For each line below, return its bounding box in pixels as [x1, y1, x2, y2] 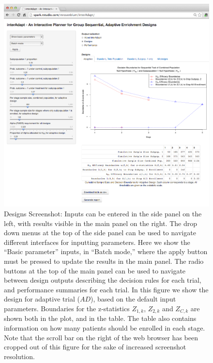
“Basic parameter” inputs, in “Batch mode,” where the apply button [4, 246, 208, 257]
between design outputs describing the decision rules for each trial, [4, 275, 201, 285]
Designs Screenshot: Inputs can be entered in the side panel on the [4, 209, 202, 218]
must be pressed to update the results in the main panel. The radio [4, 256, 204, 266]
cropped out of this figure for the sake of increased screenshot [4, 342, 186, 352]
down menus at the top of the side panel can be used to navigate [4, 227, 196, 238]
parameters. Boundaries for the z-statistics [4, 303, 130, 313]
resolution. [4, 351, 35, 361]
